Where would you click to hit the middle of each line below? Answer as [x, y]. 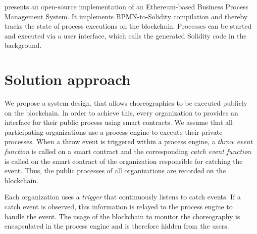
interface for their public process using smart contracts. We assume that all [119, 122]
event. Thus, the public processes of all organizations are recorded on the [115, 171]
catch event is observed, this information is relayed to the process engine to [119, 207]
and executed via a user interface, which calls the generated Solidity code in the [126, 35]
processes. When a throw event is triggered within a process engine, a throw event [128, 141]
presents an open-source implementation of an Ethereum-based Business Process [127, 6]
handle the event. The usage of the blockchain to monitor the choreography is [122, 216]
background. [23, 45]
